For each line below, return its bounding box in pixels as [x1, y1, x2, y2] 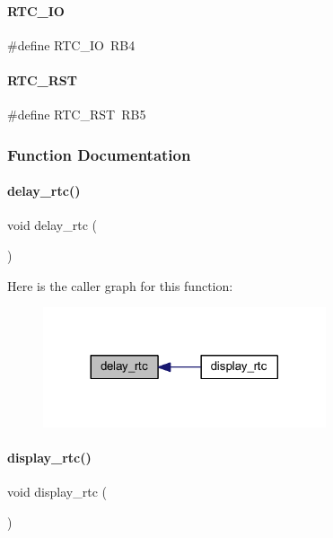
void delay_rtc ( [7, 216, 97, 234]
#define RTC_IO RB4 [7, 35, 136, 54]
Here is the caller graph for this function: [7, 276, 233, 295]
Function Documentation [7, 143, 191, 165]
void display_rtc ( [7, 482, 107, 501]
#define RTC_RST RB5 [7, 105, 146, 124]
